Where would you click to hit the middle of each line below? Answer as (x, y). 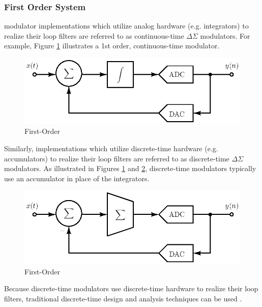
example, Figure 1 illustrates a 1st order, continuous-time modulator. (112, 46)
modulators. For (225, 35)
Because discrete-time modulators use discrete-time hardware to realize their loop (131, 288)
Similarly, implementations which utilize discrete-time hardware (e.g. (111, 148)
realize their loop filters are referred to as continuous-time (94, 35)
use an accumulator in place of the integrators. (77, 178)
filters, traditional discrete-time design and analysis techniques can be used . (123, 298)
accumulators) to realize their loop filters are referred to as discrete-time (117, 158)
